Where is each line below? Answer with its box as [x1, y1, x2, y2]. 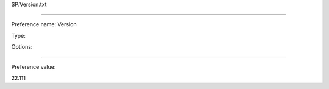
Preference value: [11, 63, 56, 70]
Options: [11, 43, 33, 51]
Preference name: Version [11, 21, 77, 28]
